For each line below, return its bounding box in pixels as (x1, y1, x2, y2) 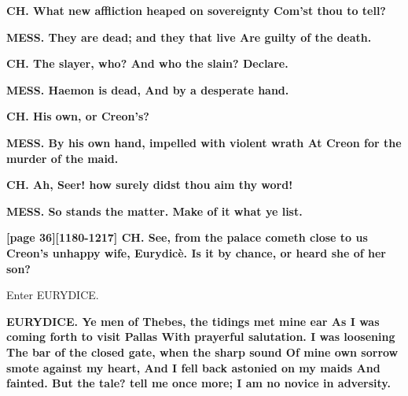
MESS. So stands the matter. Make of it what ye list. (6, 202, 303, 219)
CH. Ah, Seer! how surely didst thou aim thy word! (6, 176, 293, 193)
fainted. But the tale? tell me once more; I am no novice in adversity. (6, 375, 391, 391)
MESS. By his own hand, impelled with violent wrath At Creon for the (6, 134, 402, 150)
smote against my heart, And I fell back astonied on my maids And (6, 359, 380, 376)
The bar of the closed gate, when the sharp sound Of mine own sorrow (6, 343, 399, 360)
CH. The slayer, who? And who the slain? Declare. (6, 55, 289, 72)
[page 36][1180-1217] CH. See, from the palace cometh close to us (6, 229, 368, 246)
